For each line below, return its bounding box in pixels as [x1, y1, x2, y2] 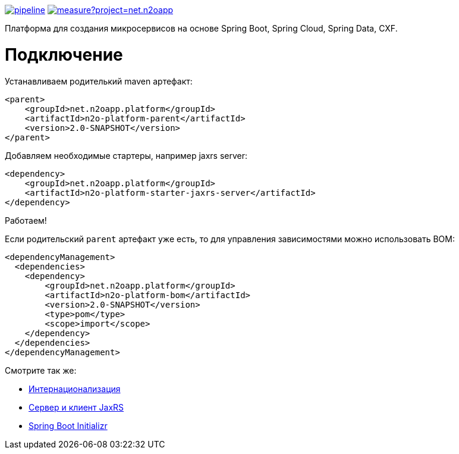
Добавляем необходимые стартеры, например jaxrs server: [5, 150, 248, 161]
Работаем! [5, 215, 47, 226]
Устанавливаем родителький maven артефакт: [5, 76, 193, 86]
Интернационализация [29, 383, 121, 394]
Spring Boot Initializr [29, 420, 108, 431]
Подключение [5, 44, 123, 65]
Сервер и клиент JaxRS [29, 402, 124, 412]
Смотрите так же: [5, 365, 77, 375]
